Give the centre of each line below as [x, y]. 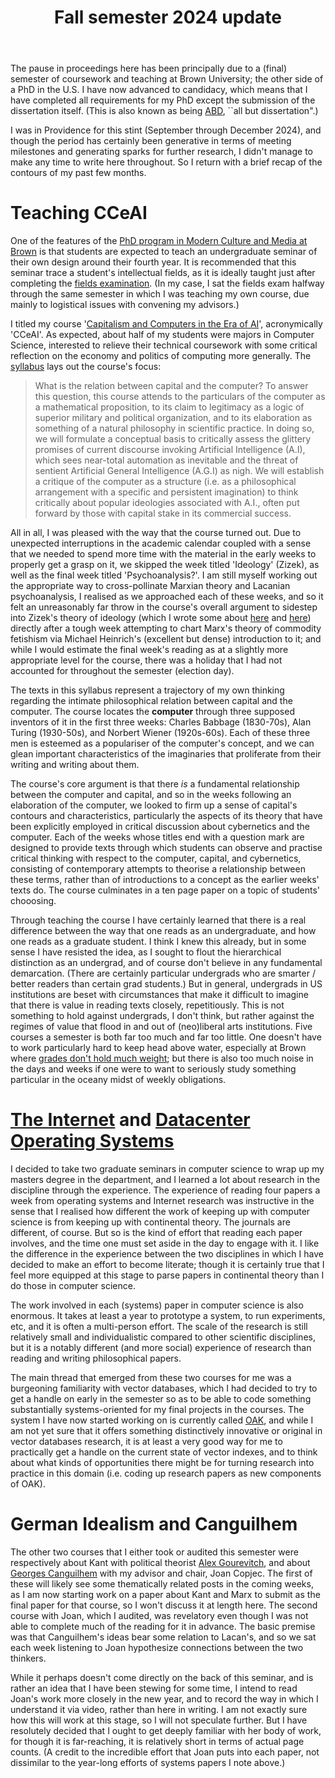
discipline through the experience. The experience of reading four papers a [165, 1190]
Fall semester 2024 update [168, 17]
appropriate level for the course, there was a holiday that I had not [146, 660]
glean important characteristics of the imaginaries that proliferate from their [166, 754]
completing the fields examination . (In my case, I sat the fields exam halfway [167, 283]
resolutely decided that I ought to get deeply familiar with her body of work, [166, 1730]
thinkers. [28, 1658]
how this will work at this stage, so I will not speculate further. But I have [159, 1720]
